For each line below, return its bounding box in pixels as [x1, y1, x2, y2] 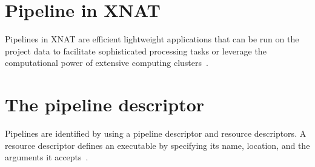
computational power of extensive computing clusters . [5, 56, 208, 69]
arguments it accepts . [5, 151, 88, 163]
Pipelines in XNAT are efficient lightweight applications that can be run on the [5, 33, 299, 45]
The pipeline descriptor [5, 92, 205, 117]
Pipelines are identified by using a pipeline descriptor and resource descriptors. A [5, 127, 307, 140]
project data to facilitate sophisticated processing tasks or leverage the [5, 44, 267, 57]
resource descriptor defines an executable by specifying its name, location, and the [5, 139, 310, 151]
